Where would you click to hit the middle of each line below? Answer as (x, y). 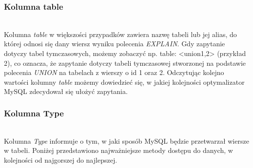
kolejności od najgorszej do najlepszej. (61, 159)
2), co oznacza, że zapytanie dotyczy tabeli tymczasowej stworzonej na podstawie (125, 63)
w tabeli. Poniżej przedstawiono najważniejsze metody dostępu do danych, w (118, 150)
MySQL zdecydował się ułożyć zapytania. (66, 91)
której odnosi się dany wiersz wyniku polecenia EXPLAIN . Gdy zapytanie (115, 44)
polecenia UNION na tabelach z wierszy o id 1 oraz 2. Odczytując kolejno (114, 72)
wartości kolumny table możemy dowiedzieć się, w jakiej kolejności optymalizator (124, 82)
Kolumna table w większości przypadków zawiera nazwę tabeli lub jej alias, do (120, 34)
